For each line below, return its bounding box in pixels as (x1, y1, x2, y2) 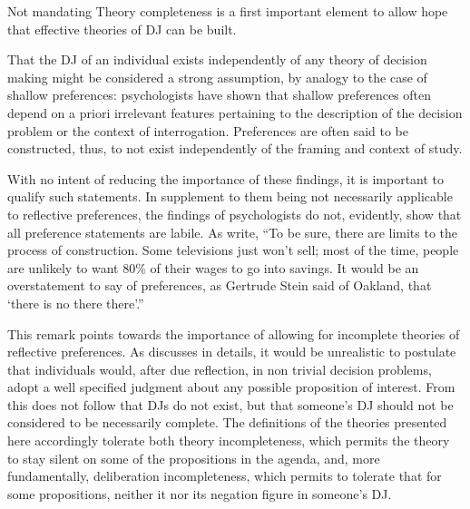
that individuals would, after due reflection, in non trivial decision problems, (7, 359, 432, 378)
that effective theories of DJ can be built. (7, 19, 237, 38)
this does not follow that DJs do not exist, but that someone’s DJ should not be (7, 395, 454, 414)
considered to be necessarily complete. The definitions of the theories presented (7, 413, 447, 432)
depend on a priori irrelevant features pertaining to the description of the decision (7, 103, 463, 122)
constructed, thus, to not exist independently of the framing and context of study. (7, 139, 463, 158)
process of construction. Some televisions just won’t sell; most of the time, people (7, 240, 459, 259)
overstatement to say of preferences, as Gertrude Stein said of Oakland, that (7, 276, 432, 295)
